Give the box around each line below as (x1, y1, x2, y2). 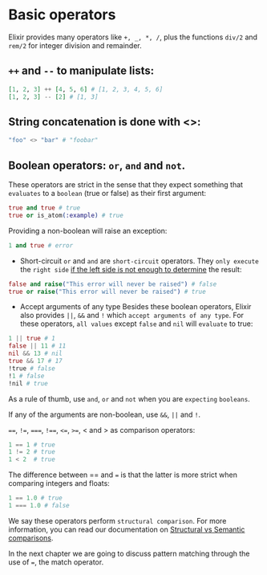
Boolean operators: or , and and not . (8, 158, 186, 172)
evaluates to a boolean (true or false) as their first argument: (8, 189, 207, 198)
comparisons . (8, 532, 54, 543)
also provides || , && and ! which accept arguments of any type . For (19, 311, 245, 320)
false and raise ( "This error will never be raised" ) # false (8, 279, 217, 288)
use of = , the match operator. (8, 557, 104, 567)
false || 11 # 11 (8, 342, 67, 350)
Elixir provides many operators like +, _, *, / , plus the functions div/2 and (8, 32, 258, 42)
